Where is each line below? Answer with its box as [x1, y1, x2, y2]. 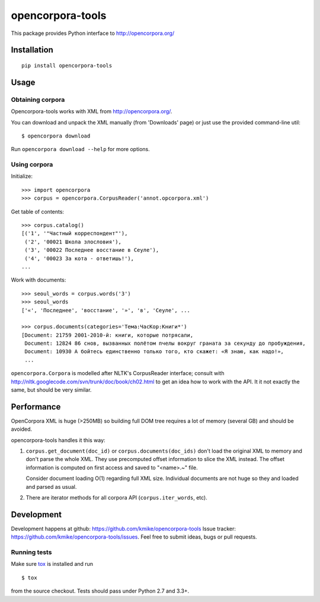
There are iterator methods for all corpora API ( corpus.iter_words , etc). [25, 494, 207, 501]
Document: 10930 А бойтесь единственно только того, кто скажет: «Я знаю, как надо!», [24, 348, 284, 355]
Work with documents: [11, 276, 66, 284]
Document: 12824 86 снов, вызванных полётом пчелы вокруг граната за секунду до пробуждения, [24, 340, 306, 347]
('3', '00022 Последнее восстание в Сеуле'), [24, 246, 159, 254]
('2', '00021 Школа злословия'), [24, 238, 121, 245]
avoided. [11, 425, 33, 433]
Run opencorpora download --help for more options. [11, 146, 151, 153]
